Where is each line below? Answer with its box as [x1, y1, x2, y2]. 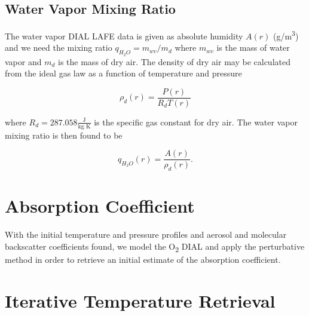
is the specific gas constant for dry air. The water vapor [94, 115, 298, 128]
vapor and [5, 55, 42, 68]
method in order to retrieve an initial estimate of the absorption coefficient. [5, 253, 281, 266]
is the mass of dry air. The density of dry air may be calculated [58, 55, 290, 68]
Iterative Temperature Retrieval [5, 288, 276, 312]
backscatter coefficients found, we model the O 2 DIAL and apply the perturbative [5, 240, 305, 254]
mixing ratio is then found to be [5, 128, 123, 141]
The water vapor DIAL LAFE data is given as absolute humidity [5, 29, 243, 42]
